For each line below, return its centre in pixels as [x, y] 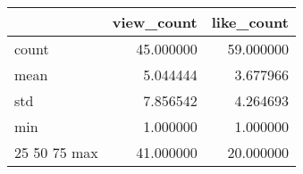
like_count [250, 22]
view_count [155, 22]
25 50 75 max [56, 152]
